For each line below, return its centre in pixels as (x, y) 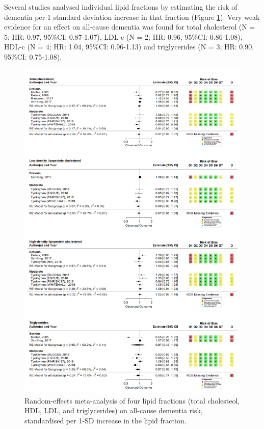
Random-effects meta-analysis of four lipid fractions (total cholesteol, (132, 400)
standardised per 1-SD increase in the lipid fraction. (105, 420)
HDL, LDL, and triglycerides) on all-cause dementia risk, (114, 410)
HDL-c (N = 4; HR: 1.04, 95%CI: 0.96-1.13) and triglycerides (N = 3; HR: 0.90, (129, 47)
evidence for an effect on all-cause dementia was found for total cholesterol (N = (130, 27)
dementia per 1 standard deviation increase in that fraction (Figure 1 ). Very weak (132, 17)
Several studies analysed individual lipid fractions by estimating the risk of (121, 7)
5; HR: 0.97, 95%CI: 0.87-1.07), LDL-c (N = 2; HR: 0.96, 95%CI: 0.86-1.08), (123, 36)
